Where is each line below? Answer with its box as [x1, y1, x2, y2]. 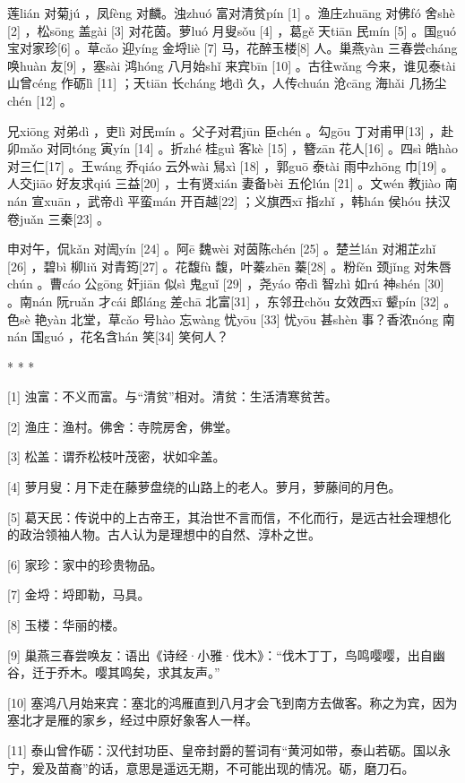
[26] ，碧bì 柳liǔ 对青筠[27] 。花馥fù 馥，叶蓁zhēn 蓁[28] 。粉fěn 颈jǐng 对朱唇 [7, 256, 452, 275]
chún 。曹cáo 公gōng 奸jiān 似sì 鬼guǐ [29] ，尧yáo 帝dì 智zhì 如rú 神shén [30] [7, 274, 444, 293]
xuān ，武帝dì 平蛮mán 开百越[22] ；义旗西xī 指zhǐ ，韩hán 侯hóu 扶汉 [44, 191, 451, 210]
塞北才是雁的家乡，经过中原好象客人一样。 [7, 710, 258, 729]
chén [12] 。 [7, 90, 73, 109]
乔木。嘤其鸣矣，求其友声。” [56, 663, 220, 682]
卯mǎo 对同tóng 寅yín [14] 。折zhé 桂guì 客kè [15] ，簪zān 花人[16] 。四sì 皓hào [7, 139, 458, 158]
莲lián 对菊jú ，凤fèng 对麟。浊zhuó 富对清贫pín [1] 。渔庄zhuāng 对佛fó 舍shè [7, 4, 455, 22]
